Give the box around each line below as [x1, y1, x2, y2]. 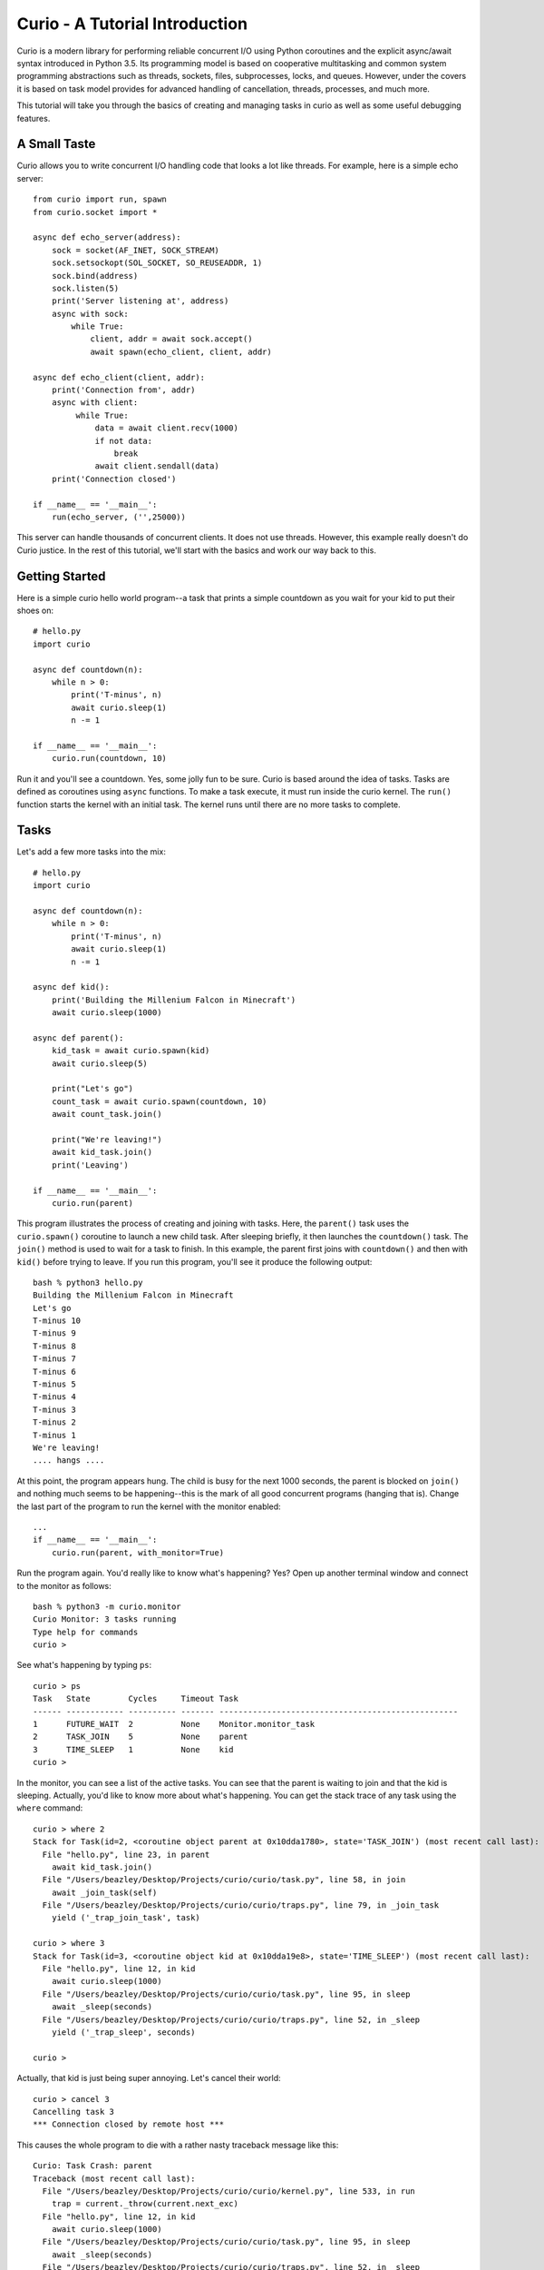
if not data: [94, 436, 153, 446]
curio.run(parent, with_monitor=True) [51, 1547, 225, 1557]
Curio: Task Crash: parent [33, 2161, 153, 2171]
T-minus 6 [33, 1367, 76, 1377]
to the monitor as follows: [16, 1580, 112, 1591]
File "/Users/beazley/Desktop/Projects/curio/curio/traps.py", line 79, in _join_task [42, 1900, 440, 1910]
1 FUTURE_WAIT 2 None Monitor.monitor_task [33, 1719, 316, 1730]
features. [16, 113, 51, 123]
